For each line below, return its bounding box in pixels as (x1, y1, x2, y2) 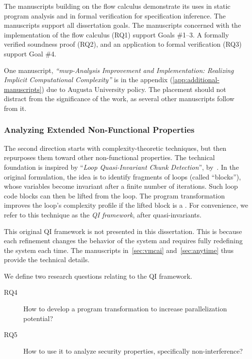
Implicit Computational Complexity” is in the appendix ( (4, 74, 173, 85)
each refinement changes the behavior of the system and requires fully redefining (4, 235, 243, 246)
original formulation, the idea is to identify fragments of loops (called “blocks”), (4, 171, 241, 181)
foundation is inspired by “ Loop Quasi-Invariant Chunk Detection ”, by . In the (4, 162, 239, 172)
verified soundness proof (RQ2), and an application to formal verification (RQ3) (4, 39, 242, 49)
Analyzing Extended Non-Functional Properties (4, 124, 195, 136)
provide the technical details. (4, 254, 90, 265)
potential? (23, 313, 53, 323)
